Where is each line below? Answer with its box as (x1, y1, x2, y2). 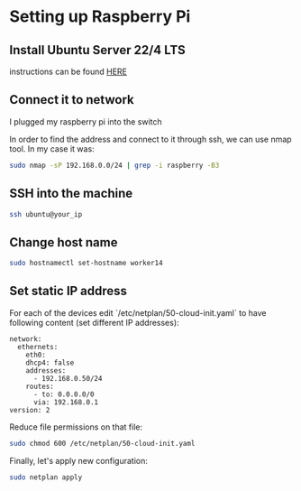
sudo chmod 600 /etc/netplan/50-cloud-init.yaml (9, 439, 196, 448)
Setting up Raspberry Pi (9, 6, 191, 27)
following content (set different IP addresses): (9, 317, 179, 328)
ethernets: (17, 342, 59, 351)
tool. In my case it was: (9, 143, 95, 154)
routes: (25, 382, 54, 391)
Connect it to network (9, 92, 134, 107)
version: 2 (9, 405, 50, 414)
